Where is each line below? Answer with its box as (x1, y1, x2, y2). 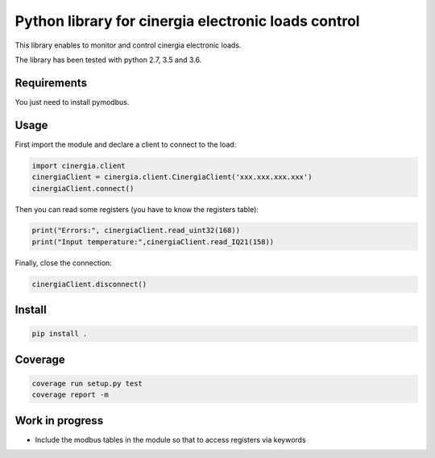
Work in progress (14, 414, 104, 427)
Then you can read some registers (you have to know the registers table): (14, 204, 259, 214)
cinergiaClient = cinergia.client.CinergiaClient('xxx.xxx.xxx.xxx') (31, 173, 313, 181)
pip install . (31, 329, 88, 339)
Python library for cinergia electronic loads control (14, 12, 360, 30)
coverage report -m (31, 390, 109, 399)
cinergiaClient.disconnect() (31, 279, 147, 289)
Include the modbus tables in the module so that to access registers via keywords (35, 435, 306, 444)
